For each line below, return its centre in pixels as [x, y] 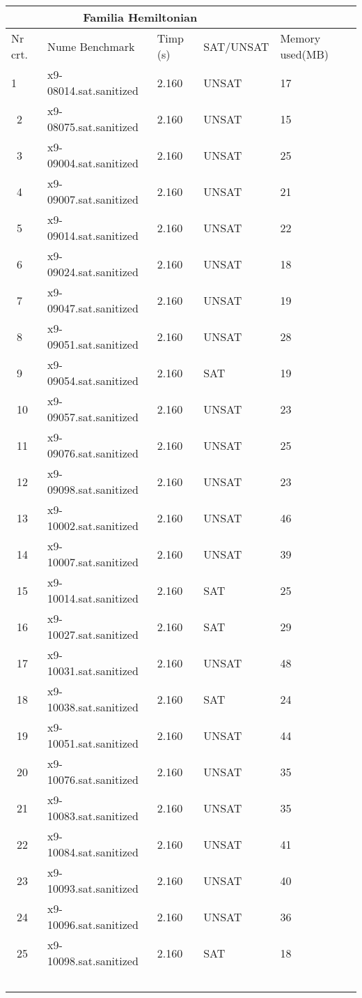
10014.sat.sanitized [93, 598]
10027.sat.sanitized [93, 634]
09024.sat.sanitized [93, 272]
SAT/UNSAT [236, 46]
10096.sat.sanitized [93, 924]
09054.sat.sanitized [93, 380]
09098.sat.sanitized [93, 489]
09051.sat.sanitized [93, 344]
